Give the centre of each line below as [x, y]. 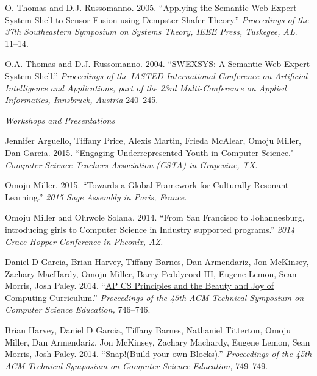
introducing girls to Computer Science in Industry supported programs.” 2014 [150, 229]
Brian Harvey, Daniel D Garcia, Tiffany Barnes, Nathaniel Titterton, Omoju [148, 330]
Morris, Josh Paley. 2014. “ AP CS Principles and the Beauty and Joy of [139, 286]
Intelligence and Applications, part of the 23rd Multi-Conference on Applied [146, 87]
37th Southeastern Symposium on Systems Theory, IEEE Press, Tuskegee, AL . [151, 31]
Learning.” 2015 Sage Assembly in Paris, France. [96, 197]
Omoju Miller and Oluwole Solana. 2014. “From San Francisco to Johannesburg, [155, 217]
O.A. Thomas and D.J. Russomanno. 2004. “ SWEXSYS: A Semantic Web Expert [158, 64]
